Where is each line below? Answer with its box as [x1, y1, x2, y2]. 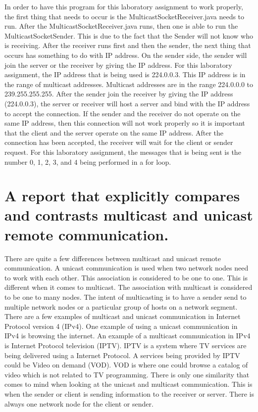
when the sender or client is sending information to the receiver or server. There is [4, 388, 254, 399]
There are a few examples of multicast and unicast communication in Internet [4, 311, 241, 321]
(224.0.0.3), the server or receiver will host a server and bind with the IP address [4, 98, 250, 108]
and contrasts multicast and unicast [4, 205, 253, 225]
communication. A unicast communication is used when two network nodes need [4, 263, 249, 273]
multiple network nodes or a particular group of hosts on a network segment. [4, 301, 238, 312]
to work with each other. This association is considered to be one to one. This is [4, 272, 248, 282]
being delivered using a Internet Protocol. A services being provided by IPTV [4, 350, 240, 360]
